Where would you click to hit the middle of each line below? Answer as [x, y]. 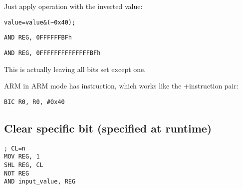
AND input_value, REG [40, 182]
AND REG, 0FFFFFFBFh [38, 38]
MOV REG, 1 [22, 157]
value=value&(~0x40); [40, 22]
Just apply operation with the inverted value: [73, 6]
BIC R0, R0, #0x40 [34, 102]
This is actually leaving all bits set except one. [75, 69]
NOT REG [17, 173]
